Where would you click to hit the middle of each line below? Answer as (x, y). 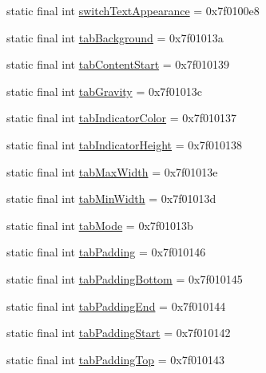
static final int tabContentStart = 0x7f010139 (118, 64)
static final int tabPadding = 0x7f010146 (106, 252)
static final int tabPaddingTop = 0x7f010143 (115, 359)
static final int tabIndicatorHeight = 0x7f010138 (124, 144)
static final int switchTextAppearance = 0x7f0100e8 (133, 10)
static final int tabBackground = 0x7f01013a (115, 37)
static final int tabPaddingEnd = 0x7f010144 (116, 306)
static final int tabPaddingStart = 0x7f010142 (119, 333)
